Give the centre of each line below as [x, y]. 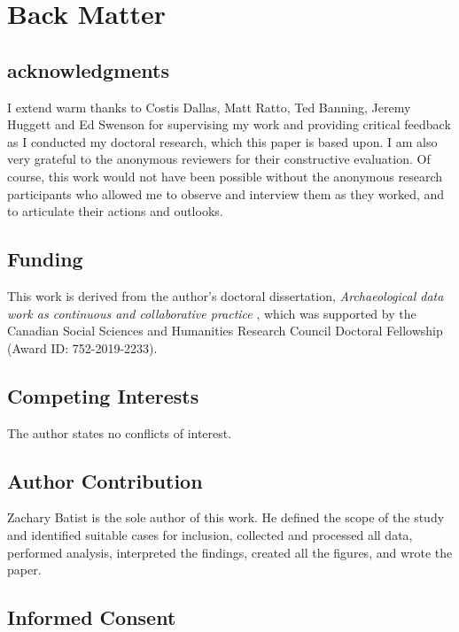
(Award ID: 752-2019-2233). [82, 347]
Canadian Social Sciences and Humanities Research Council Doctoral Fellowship [225, 331]
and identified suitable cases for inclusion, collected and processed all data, [210, 534]
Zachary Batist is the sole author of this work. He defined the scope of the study [226, 517]
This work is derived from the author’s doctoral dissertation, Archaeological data [226, 295]
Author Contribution [105, 480]
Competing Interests [103, 395]
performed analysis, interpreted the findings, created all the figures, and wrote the [230, 552]
